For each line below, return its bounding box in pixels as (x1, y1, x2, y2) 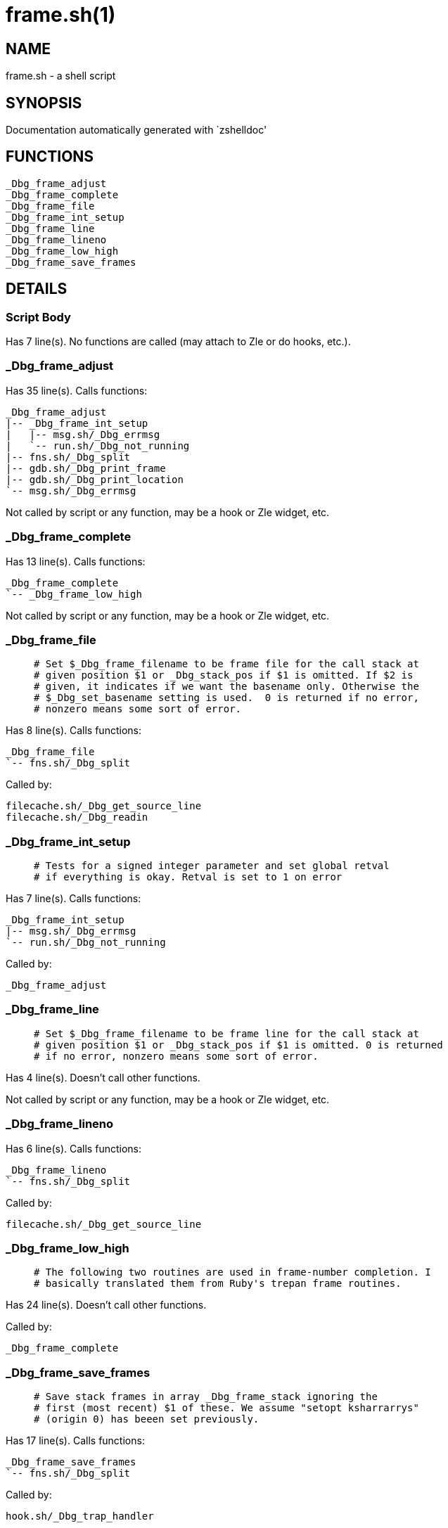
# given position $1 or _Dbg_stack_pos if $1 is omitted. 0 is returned (34, 1039, 443, 1051)
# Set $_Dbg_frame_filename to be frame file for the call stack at (34, 658, 419, 670)
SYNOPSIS (6, 94, 82, 112)
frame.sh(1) (6, 3, 116, 27)
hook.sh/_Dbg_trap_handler (6, 1510, 154, 1522)
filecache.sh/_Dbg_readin (6, 811, 148, 823)
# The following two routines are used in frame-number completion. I (34, 1266, 431, 1278)
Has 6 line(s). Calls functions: (6, 1142, 141, 1155)
